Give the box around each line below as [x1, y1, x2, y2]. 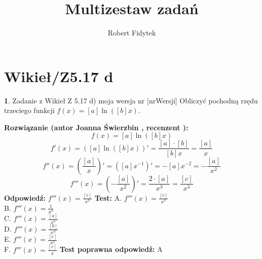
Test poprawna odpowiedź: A [59, 244, 163, 254]
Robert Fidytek [107, 27, 156, 38]
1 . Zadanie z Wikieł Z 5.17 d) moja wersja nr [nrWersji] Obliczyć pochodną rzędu [4, 95, 258, 105]
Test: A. [94, 192, 122, 203]
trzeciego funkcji [4, 105, 55, 116]
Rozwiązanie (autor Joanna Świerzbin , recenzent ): [4, 122, 189, 132]
